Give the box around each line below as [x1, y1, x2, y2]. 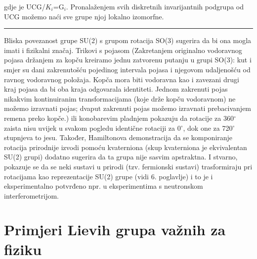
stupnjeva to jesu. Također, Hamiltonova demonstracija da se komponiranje [4, 132, 233, 143]
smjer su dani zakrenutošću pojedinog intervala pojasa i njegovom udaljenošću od [4, 64, 251, 74]
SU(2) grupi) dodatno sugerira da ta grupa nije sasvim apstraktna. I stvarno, [4, 152, 238, 162]
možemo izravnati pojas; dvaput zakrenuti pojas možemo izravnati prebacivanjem [4, 103, 252, 113]
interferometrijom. [4, 190, 59, 201]
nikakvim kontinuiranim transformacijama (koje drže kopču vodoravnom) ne [4, 93, 236, 104]
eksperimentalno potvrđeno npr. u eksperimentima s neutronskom [4, 181, 203, 191]
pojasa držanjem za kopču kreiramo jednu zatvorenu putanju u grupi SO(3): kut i [4, 54, 252, 65]
